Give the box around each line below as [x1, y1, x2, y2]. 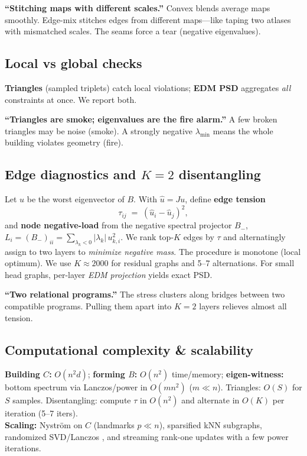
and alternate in [181, 394, 240, 406]
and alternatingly [223, 230, 286, 242]
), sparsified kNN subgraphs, [159, 418, 262, 431]
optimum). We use [5, 257, 71, 269]
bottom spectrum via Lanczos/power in [5, 381, 148, 393]
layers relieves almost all [199, 299, 287, 312]
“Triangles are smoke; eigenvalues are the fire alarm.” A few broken [5, 113, 277, 125]
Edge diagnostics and [5, 165, 136, 183]
